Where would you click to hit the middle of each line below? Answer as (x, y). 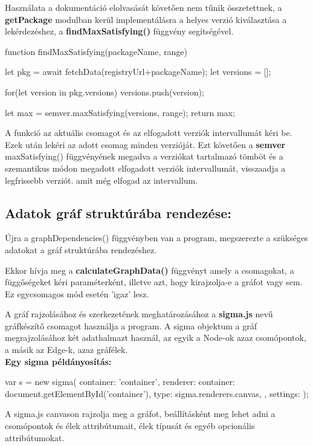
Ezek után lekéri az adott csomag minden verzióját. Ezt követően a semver (145, 144)
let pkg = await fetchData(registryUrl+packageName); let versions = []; (138, 72)
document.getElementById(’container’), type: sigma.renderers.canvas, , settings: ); (157, 393)
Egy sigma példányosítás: (58, 361)
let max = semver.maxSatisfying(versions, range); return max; (120, 112)
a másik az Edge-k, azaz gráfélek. (66, 350)
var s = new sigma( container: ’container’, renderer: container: (120, 382)
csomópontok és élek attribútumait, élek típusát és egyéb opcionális (130, 426)
